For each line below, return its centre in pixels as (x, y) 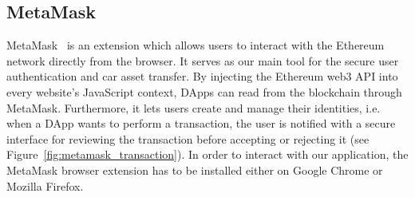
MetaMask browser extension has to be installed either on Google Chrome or (195, 169)
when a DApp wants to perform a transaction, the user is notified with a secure (201, 123)
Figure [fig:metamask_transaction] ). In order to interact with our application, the (207, 154)
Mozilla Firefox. (45, 185)
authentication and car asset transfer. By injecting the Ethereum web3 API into (202, 76)
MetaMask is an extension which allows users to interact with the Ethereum (196, 45)
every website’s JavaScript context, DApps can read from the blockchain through (204, 91)
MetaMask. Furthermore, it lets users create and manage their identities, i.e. (194, 107)
